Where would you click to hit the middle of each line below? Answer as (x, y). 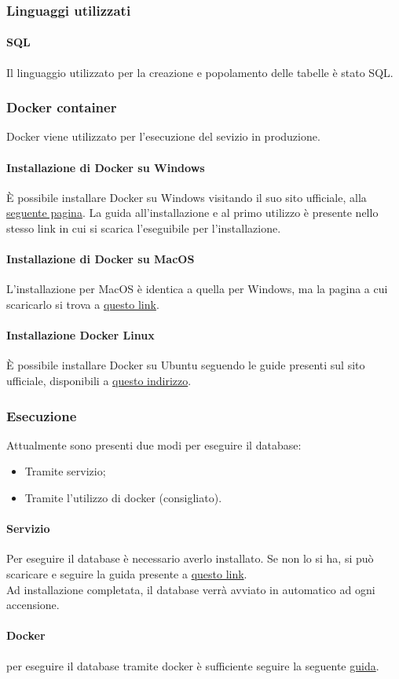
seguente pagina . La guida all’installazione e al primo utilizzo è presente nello (192, 213)
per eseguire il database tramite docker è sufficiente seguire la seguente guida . (193, 665)
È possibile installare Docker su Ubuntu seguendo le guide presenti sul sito (186, 365)
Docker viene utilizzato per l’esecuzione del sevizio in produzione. (163, 136)
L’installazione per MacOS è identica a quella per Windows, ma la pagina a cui (197, 289)
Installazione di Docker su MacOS (101, 259)
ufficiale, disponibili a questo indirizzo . (99, 380)
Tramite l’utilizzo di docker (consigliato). (123, 497)
